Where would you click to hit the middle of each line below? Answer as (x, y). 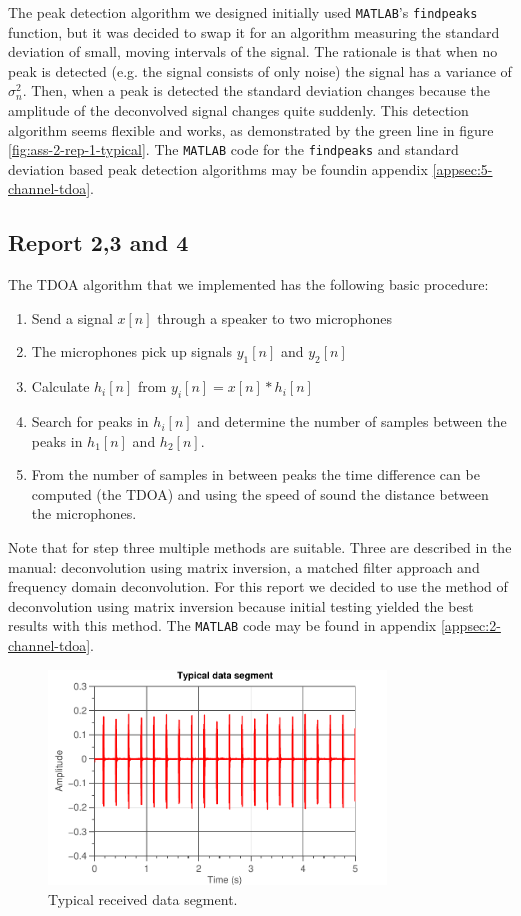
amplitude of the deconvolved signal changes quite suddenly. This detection (238, 110)
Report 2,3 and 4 (98, 242)
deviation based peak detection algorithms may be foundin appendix (218, 168)
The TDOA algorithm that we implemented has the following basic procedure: (248, 284)
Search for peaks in (90, 421)
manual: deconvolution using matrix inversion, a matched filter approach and (244, 566)
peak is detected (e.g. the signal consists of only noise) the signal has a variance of (260, 70)
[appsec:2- (470, 625)
